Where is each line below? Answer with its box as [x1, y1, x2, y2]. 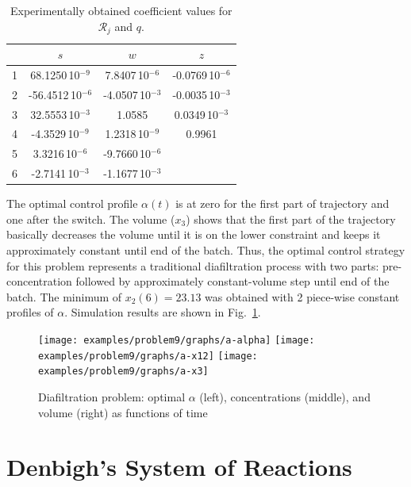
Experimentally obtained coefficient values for [10, 2, 232, 18]
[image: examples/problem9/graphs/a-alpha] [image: [38, 334, 315, 346]
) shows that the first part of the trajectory [186, 210, 396, 227]
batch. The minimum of [6, 288, 122, 305]
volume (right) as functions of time [38, 404, 208, 420]
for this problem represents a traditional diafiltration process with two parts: [6, 257, 379, 274]
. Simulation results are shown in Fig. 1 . [64, 304, 261, 320]
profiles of [6, 304, 54, 320]
